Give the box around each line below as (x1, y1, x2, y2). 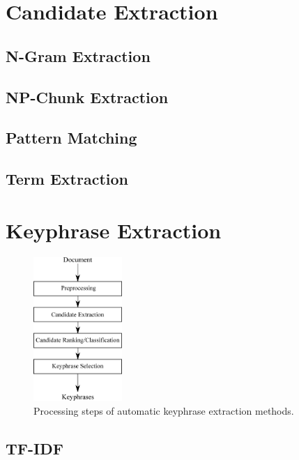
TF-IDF (6, 437, 63, 459)
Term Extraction (6, 168, 128, 190)
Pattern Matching (6, 127, 137, 148)
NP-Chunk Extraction (6, 86, 169, 107)
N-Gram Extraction (6, 45, 151, 66)
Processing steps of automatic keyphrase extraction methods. (33, 403, 294, 417)
